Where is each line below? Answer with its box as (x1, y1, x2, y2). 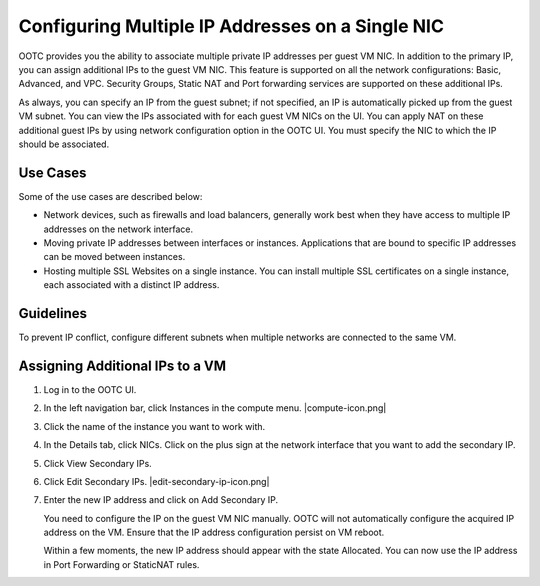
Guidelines (18, 305, 87, 322)
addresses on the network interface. (43, 223, 194, 235)
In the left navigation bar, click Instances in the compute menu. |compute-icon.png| (43, 402, 387, 414)
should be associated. (18, 138, 110, 150)
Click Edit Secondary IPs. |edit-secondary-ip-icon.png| (43, 475, 270, 487)
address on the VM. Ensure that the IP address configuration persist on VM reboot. (43, 526, 385, 539)
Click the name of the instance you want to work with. (43, 420, 266, 432)
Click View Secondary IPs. (43, 457, 152, 469)
